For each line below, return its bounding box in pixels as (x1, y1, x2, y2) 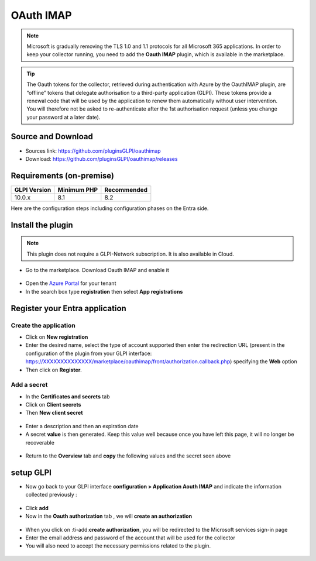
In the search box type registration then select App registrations (25, 288, 183, 295)
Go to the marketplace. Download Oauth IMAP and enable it (25, 267, 170, 274)
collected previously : (25, 491, 77, 498)
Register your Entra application (11, 303, 127, 313)
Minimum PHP (57, 185, 98, 194)
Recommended (104, 185, 148, 194)
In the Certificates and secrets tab (25, 393, 110, 400)
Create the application (11, 321, 75, 329)
